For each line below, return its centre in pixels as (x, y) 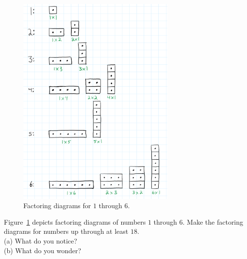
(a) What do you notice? (41, 240)
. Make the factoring (213, 221)
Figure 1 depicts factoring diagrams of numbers (75, 221)
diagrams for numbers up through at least (66, 231)
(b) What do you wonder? (43, 250)
